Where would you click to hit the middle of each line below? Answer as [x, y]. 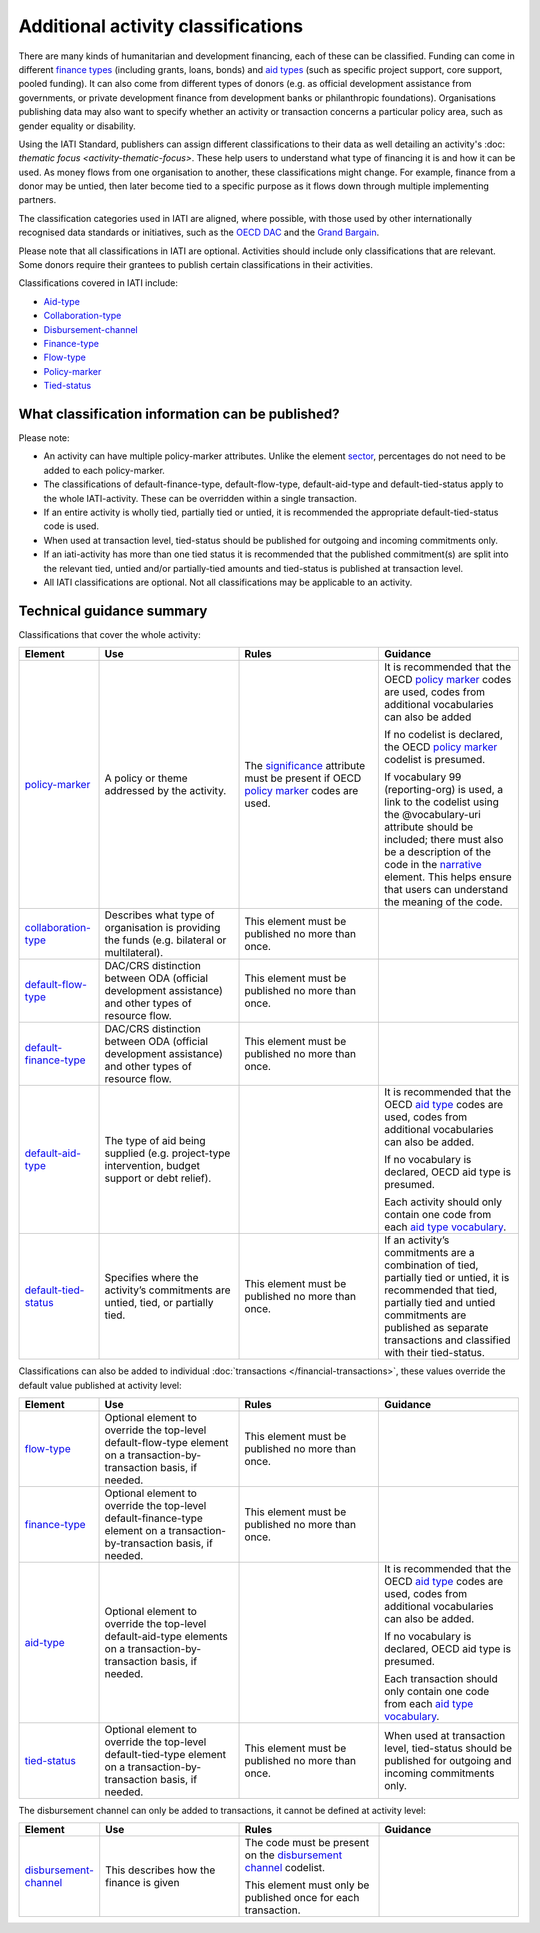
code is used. [71, 526]
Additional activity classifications [161, 26]
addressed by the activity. [165, 791]
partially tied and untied [440, 1303]
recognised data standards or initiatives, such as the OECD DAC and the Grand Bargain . [199, 232]
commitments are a [429, 1253]
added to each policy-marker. [104, 470]
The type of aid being [155, 1141]
